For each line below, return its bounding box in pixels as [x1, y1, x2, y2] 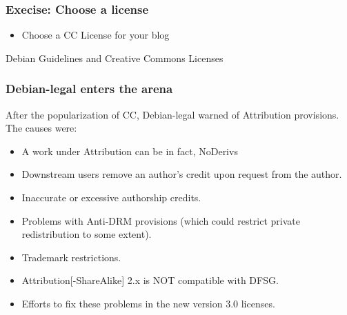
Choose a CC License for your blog [21, 28, 170, 42]
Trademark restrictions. [21, 250, 121, 264]
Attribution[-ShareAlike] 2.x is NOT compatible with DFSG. [21, 273, 279, 287]
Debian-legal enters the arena [6, 80, 173, 97]
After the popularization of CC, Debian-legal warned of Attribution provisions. [6, 107, 339, 121]
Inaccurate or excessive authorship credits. [21, 190, 201, 204]
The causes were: [6, 121, 77, 135]
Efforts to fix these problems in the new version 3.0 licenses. [21, 296, 275, 310]
